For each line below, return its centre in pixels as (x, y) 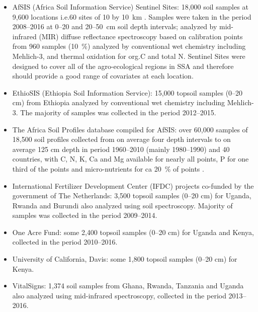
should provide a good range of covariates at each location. (103, 76)
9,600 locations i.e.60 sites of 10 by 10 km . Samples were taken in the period (132, 16)
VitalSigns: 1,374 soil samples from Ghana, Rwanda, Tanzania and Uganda (128, 286)
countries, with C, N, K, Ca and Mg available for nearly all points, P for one (131, 159)
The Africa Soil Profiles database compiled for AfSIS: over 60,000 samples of (130, 129)
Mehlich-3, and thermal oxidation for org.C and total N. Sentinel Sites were (129, 56)
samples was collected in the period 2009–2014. (85, 215)
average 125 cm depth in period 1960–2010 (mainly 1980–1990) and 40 (121, 149)
